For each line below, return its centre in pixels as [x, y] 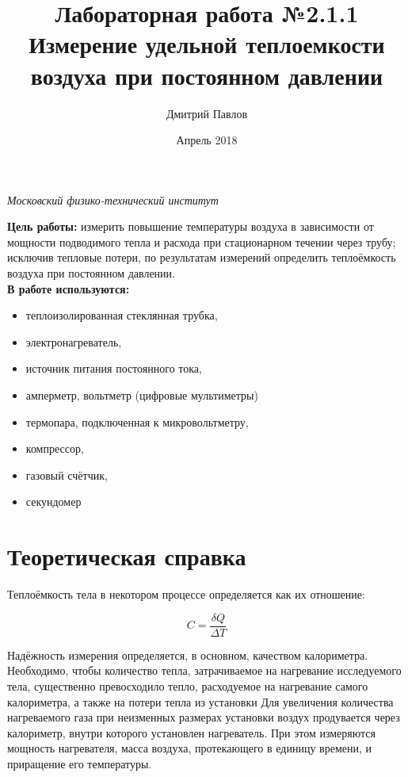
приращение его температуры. [80, 763]
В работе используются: [69, 288]
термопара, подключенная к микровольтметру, [137, 421]
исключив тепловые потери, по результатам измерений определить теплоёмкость [202, 257]
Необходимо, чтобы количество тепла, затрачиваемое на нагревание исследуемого [204, 670]
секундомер [53, 501]
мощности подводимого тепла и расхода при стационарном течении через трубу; [202, 241]
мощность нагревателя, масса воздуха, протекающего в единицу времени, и [189, 748]
